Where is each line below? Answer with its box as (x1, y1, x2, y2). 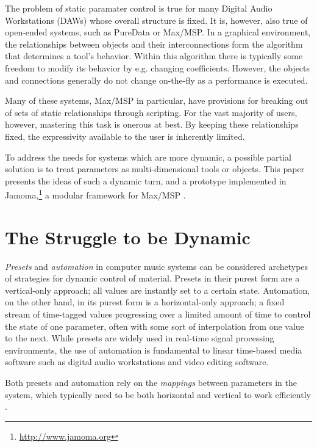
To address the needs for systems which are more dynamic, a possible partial (5, 150, 291, 163)
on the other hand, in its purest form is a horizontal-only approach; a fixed (5, 296, 285, 308)
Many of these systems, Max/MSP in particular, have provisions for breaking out (5, 94, 308, 107)
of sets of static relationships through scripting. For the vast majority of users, (5, 106, 297, 118)
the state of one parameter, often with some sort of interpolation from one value (5, 319, 304, 332)
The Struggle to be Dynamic (5, 224, 251, 249)
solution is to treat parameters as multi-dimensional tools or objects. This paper (5, 162, 305, 175)
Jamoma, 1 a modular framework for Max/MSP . (5, 187, 186, 201)
